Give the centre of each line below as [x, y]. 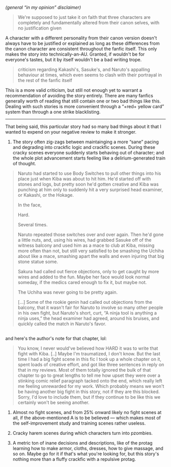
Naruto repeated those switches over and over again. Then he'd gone [91, 235]
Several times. [33, 225]
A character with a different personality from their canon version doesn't [81, 38]
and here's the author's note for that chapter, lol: [56, 339]
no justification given [40, 28]
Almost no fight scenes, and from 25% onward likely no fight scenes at [87, 412]
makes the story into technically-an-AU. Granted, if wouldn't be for [75, 54]
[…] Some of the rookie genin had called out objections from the [85, 302]
